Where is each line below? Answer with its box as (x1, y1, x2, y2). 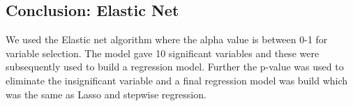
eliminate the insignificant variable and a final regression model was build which (6, 73, 348, 87)
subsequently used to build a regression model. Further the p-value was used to (6, 59, 344, 74)
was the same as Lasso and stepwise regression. (6, 86, 206, 101)
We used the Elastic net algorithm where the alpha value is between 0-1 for (6, 32, 328, 47)
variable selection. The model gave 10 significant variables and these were (6, 45, 320, 60)
